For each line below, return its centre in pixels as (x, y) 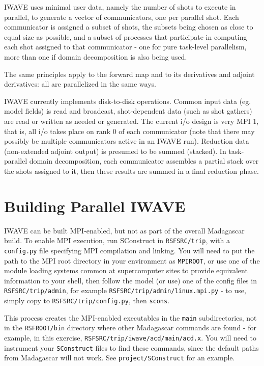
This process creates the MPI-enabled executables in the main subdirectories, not (130, 317)
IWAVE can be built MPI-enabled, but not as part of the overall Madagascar (124, 230)
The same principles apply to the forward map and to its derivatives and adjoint (129, 74)
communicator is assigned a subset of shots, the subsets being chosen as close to (129, 27)
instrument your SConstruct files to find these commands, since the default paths (131, 347)
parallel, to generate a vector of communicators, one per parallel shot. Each (122, 17)
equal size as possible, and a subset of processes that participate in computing (126, 36)
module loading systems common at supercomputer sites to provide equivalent (126, 270)
